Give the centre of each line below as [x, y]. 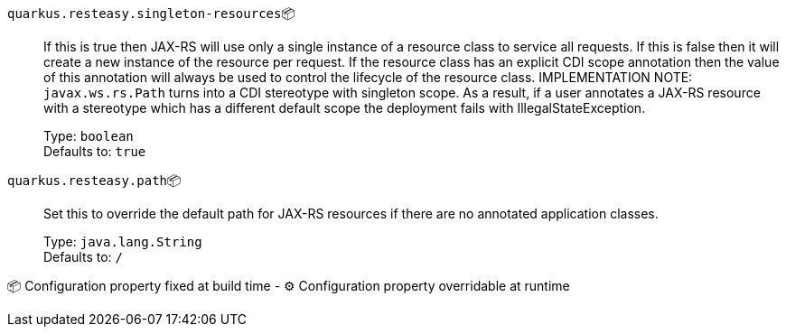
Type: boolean [89, 136]
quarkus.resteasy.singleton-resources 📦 [151, 13]
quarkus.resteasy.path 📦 [94, 180]
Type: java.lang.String [123, 241]
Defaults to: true [95, 151]
